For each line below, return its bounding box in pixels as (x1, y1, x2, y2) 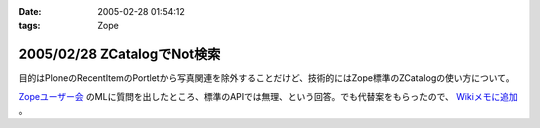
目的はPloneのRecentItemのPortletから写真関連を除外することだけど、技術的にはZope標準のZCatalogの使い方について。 (18, 72, 515, 84)
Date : (18, 6, 42, 17)
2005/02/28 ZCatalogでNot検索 (18, 46, 221, 63)
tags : (18, 20, 41, 32)
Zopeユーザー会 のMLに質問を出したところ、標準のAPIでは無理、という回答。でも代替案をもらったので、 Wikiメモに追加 (18, 90, 519, 102)
